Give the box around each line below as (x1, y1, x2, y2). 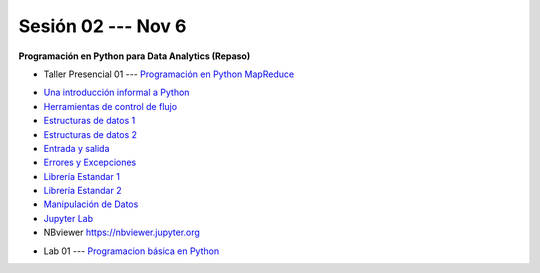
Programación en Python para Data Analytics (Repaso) (18, 50, 251, 62)
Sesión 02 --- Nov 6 (18, 15, 187, 37)
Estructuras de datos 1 (43, 115, 136, 127)
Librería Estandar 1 (43, 170, 120, 182)
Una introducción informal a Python (43, 86, 190, 99)
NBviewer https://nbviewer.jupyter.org (43, 226, 200, 239)
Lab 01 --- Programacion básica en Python (43, 245, 220, 257)
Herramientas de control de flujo (43, 100, 178, 112)
